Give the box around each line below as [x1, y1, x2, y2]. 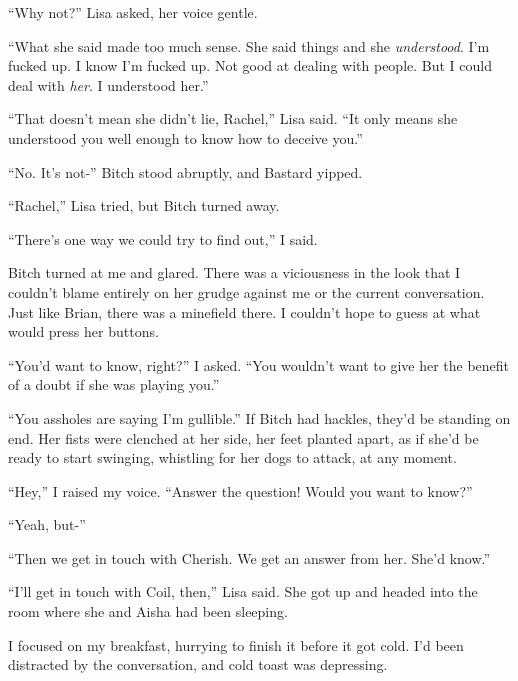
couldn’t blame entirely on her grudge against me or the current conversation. [8, 281, 485, 302]
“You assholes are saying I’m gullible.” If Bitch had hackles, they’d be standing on [8, 407, 511, 428]
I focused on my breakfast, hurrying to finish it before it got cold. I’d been [8, 634, 464, 655]
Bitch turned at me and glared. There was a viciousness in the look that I [8, 262, 461, 283]
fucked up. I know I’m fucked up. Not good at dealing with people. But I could [8, 55, 492, 76]
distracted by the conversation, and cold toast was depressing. [8, 654, 388, 675]
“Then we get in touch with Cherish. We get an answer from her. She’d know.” [8, 547, 491, 568]
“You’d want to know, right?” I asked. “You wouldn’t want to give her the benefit [8, 354, 510, 375]
